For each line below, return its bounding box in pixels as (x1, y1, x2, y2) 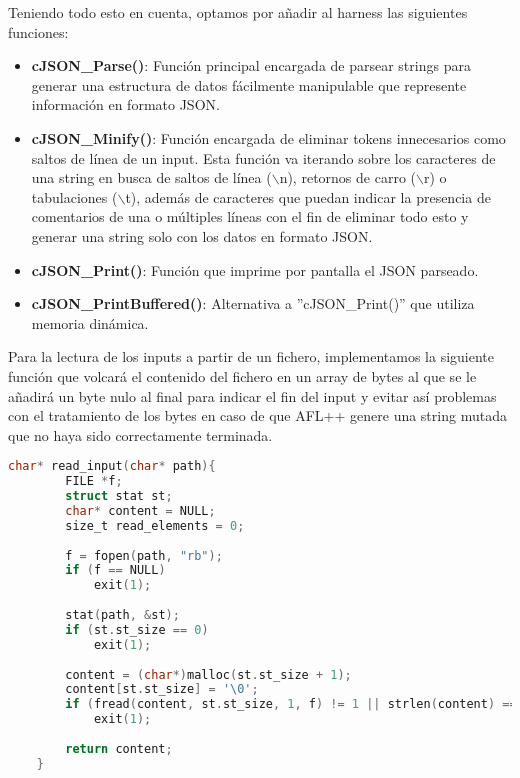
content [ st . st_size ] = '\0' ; (65, 682, 259, 697)
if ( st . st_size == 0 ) (65, 622, 209, 637)
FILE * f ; (65, 474, 123, 489)
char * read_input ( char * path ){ (8, 459, 216, 474)
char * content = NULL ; (65, 503, 216, 518)
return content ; (65, 741, 173, 756)
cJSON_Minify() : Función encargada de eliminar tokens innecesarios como (31, 127, 506, 148)
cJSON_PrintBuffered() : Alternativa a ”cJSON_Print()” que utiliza (31, 293, 475, 314)
